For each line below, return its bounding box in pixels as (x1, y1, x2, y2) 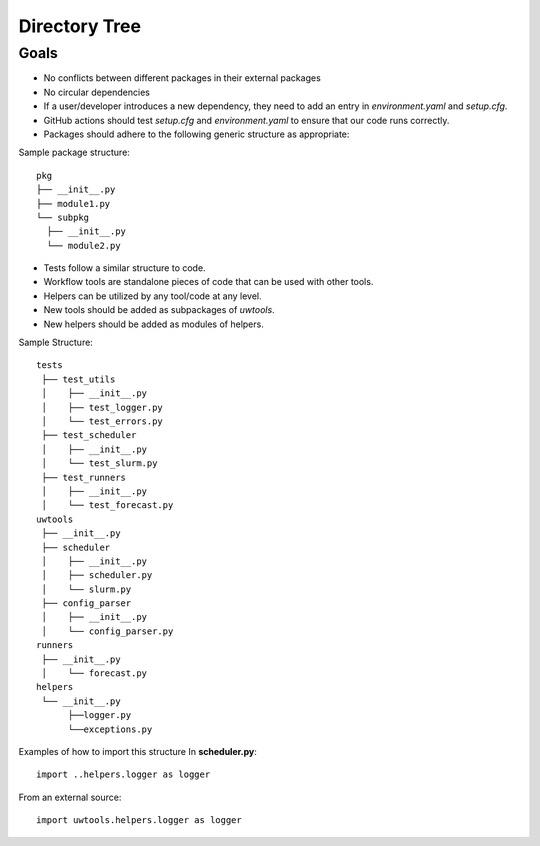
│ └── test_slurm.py (41, 458, 158, 469)
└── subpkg (36, 211, 90, 223)
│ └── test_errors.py (41, 415, 164, 427)
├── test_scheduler (41, 430, 137, 441)
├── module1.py (36, 198, 111, 209)
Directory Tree (18, 15, 142, 37)
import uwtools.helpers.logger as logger (36, 815, 242, 826)
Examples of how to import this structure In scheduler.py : (18, 745, 257, 757)
